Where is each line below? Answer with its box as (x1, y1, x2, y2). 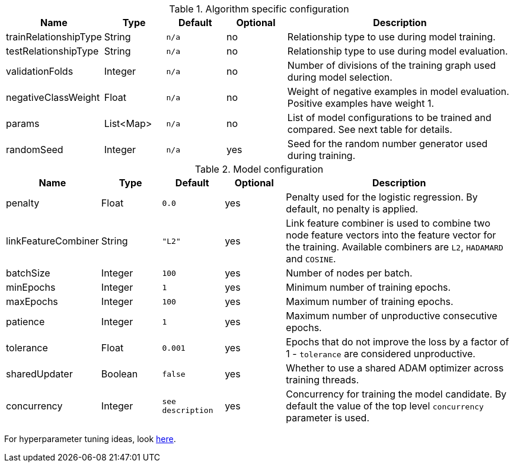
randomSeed (6, 144, 63, 155)
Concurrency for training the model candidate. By (286, 388, 507, 400)
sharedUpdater (6, 368, 73, 380)
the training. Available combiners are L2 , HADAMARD (286, 241, 503, 253)
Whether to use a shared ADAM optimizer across (286, 362, 504, 374)
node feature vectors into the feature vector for (286, 229, 496, 241)
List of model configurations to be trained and (287, 112, 491, 123)
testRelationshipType (6, 45, 99, 57)
